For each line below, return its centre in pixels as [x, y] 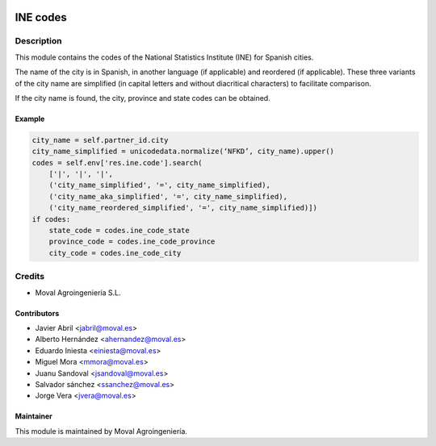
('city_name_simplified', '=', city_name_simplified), [159, 185]
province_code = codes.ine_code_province [132, 242]
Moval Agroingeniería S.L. [78, 292]
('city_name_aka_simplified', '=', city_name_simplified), [168, 196]
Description [38, 41]
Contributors [37, 313]
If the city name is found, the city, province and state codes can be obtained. [143, 98]
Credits [29, 277]
